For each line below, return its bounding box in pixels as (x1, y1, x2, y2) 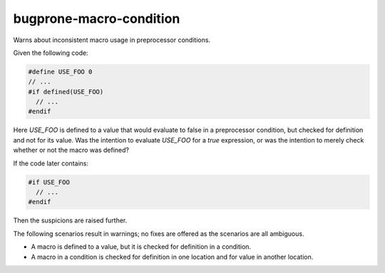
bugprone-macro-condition (13, 11, 180, 26)
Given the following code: (13, 48, 88, 57)
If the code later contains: (13, 159, 89, 168)
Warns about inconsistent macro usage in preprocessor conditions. (13, 36, 210, 44)
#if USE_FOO (28, 178, 71, 186)
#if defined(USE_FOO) (28, 88, 104, 96)
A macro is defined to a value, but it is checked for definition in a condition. (31, 242, 252, 251)
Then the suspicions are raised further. (13, 216, 128, 225)
